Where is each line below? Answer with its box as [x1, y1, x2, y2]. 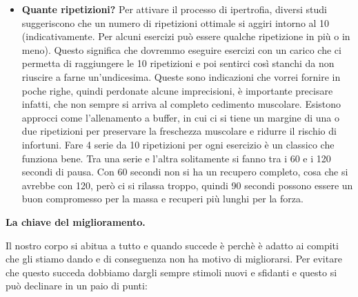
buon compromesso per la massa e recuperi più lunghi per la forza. [21, 191, 304, 206]
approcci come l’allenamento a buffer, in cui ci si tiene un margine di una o [21, 110, 340, 124]
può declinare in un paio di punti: [6, 278, 148, 293]
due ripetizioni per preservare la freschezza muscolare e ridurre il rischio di [21, 124, 337, 138]
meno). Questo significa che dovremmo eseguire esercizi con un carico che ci [21, 42, 341, 57]
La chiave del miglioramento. [6, 214, 146, 229]
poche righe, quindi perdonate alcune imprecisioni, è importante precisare [21, 83, 333, 97]
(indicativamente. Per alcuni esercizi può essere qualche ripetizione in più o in [21, 29, 350, 44]
